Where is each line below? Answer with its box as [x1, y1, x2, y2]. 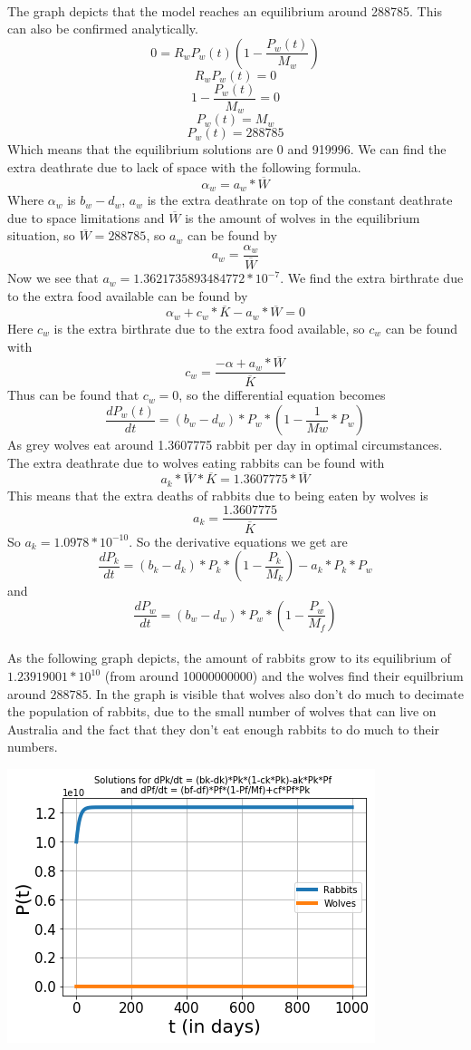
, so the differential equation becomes [178, 385, 386, 404]
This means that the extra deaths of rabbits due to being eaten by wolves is [7, 485, 428, 504]
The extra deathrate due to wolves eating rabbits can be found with [7, 452, 385, 472]
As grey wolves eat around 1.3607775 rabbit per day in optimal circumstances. [7, 435, 443, 454]
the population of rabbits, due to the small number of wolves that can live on [7, 702, 437, 721]
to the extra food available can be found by [7, 286, 248, 305]
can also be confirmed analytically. [7, 19, 198, 38]
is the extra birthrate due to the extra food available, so [53, 318, 365, 337]
